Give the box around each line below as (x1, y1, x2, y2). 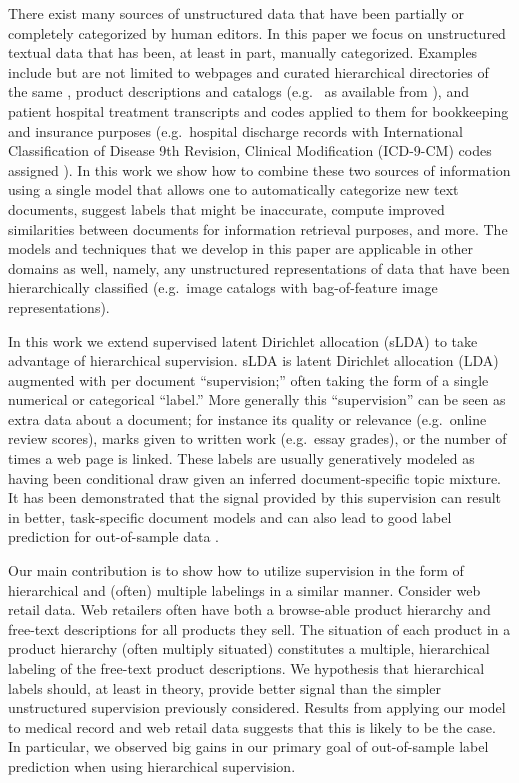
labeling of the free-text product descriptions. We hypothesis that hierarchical (8, 658, 485, 678)
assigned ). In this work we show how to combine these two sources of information (8, 159, 511, 180)
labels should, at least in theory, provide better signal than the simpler (8, 677, 442, 698)
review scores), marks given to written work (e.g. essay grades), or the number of (8, 428, 507, 449)
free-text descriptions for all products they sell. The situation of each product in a (8, 618, 511, 639)
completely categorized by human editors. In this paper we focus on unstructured (8, 22, 506, 43)
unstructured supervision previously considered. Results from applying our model (8, 697, 506, 718)
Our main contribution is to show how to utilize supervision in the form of (8, 560, 464, 581)
